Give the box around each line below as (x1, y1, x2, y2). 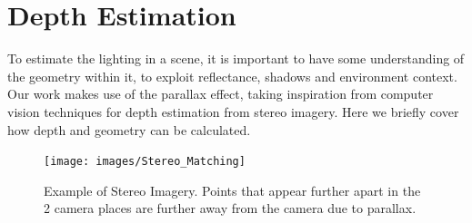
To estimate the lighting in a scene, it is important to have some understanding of (7, 49, 465, 68)
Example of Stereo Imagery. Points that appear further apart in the (44, 180, 421, 199)
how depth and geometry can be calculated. (7, 120, 251, 139)
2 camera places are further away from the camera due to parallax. (44, 199, 417, 218)
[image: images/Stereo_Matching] (44, 155, 246, 169)
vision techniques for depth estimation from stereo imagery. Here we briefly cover (7, 102, 459, 121)
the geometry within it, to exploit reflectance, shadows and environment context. (7, 66, 457, 85)
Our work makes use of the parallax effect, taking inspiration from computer (7, 84, 434, 103)
